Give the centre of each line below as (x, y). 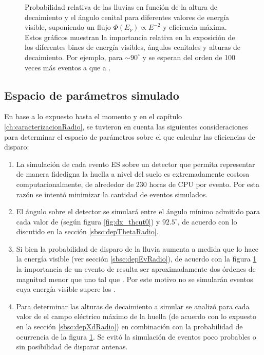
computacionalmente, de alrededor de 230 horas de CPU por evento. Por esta (138, 184)
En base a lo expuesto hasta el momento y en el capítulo (93, 116)
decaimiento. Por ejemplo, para (74, 57)
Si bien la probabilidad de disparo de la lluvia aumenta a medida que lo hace (137, 248)
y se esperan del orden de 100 (189, 57)
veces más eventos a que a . (68, 67)
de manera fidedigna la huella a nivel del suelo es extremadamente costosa (133, 174)
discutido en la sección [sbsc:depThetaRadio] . (87, 231)
